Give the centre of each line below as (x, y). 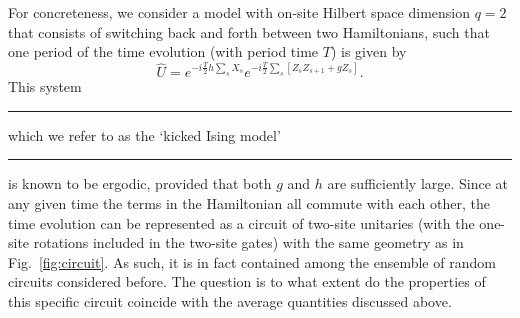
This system (45, 86)
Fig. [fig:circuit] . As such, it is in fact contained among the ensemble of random (252, 261)
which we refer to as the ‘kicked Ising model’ (144, 134)
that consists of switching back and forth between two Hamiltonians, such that (249, 31)
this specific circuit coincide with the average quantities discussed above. (230, 300)
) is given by (368, 51)
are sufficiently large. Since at (418, 183)
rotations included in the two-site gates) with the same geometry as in (248, 242)
